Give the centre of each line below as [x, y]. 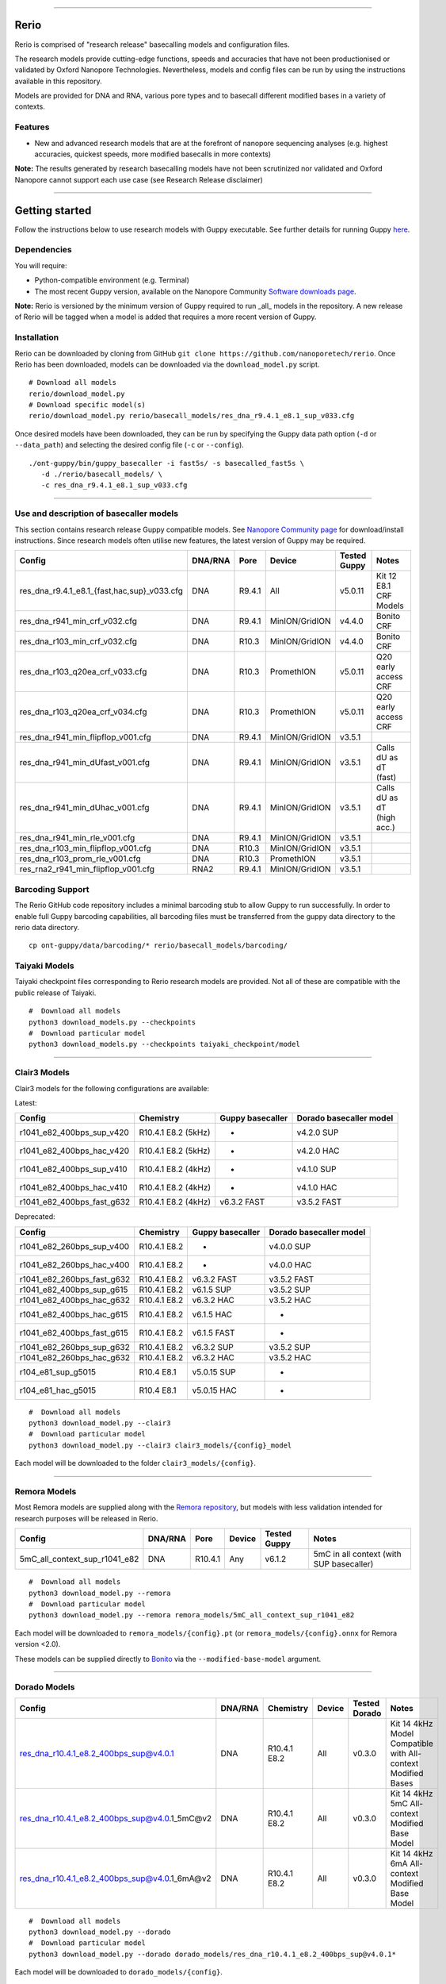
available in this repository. [58, 81]
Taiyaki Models [44, 966]
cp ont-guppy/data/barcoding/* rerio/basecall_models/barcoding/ [158, 946]
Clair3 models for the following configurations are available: [112, 1088]
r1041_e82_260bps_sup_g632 [74, 1347]
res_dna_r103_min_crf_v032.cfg [78, 641]
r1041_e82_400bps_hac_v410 [74, 1188]
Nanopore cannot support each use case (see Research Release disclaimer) [139, 179]
